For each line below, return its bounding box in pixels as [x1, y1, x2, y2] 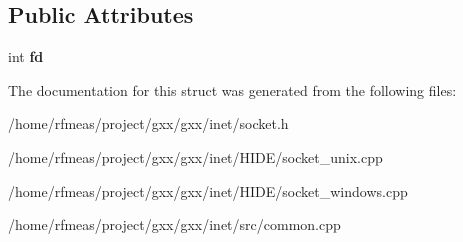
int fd [8, 46, 44, 67]
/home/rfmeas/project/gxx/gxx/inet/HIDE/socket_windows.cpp [8, 180, 408, 201]
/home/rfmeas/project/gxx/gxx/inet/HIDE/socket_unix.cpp [8, 146, 383, 167]
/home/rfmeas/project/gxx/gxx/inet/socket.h [8, 113, 289, 134]
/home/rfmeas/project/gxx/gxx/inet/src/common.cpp [8, 214, 341, 235]
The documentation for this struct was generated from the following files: [8, 79, 457, 100]
